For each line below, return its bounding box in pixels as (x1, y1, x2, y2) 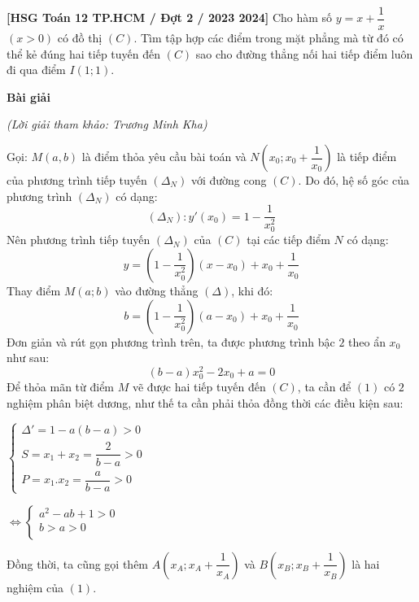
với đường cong (190, 172, 267, 189)
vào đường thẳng (115, 281, 199, 299)
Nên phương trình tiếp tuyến (7, 231, 151, 248)
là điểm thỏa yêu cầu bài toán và (81, 148, 247, 165)
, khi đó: (231, 281, 273, 299)
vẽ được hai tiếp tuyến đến (132, 377, 266, 395)
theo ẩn (348, 333, 386, 350)
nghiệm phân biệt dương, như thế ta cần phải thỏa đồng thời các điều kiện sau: (7, 394, 404, 411)
